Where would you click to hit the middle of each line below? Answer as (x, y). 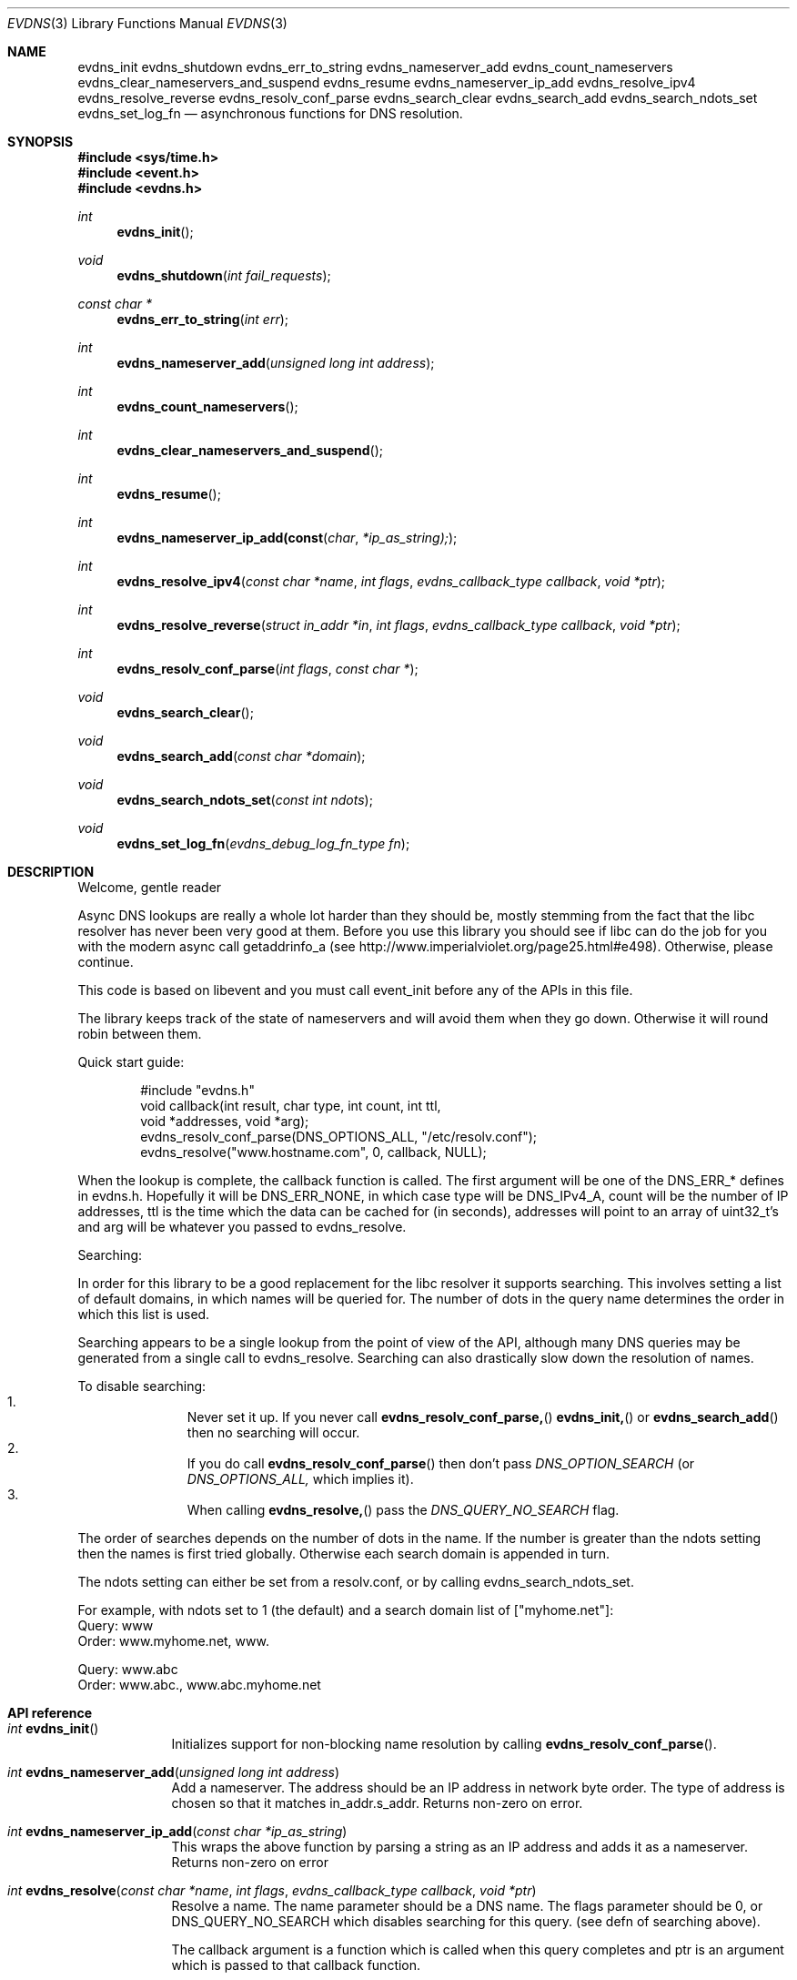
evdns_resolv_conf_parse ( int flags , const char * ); (267, 669)
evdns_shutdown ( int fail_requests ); (224, 275)
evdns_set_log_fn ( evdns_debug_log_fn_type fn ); (263, 843)
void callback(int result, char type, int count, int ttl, (291, 1106)
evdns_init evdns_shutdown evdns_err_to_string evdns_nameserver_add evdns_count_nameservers (375, 67)
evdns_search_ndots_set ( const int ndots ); (245, 800)
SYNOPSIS (40, 142)
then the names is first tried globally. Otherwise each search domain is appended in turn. (343, 1554)
